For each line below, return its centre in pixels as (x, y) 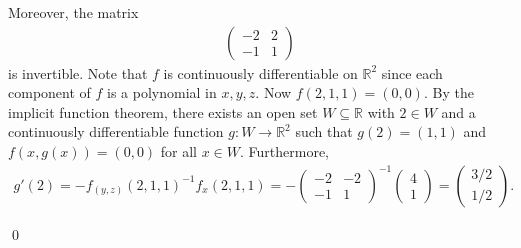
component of (49, 92)
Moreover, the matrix (73, 12)
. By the (448, 92)
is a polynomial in (162, 92)
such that (324, 131)
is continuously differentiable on (260, 72)
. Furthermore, (284, 151)
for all (179, 151)
